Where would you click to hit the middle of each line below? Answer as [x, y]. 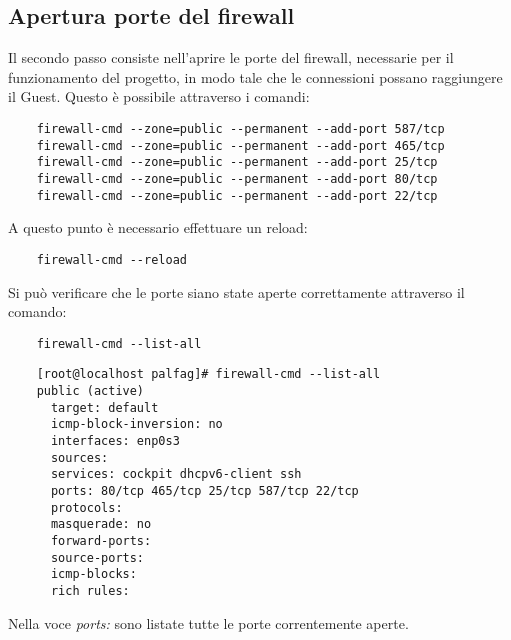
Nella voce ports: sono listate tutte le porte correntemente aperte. [208, 622]
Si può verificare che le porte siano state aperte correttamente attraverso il [236, 291]
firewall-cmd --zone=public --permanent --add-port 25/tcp [237, 162]
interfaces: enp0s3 [115, 440]
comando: [37, 311]
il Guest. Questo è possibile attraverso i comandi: [159, 96]
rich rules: [90, 590]
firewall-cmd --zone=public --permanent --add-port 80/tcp [237, 178]
